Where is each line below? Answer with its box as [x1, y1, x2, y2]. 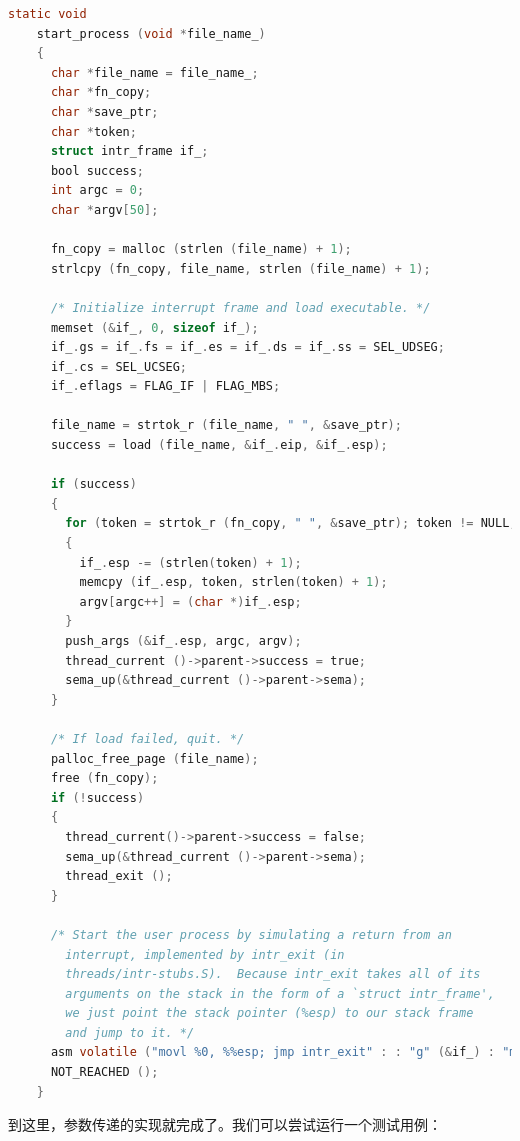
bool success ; [50, 163, 145, 178]
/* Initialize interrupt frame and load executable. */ [50, 300, 431, 315]
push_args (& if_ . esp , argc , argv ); [65, 634, 302, 648]
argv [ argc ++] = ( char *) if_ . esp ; [79, 594, 302, 609]
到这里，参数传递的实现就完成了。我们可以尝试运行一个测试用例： [8, 1114, 442, 1135]
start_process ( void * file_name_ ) [36, 26, 266, 41]
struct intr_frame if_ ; [50, 144, 209, 159]
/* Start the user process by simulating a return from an [50, 927, 452, 942]
